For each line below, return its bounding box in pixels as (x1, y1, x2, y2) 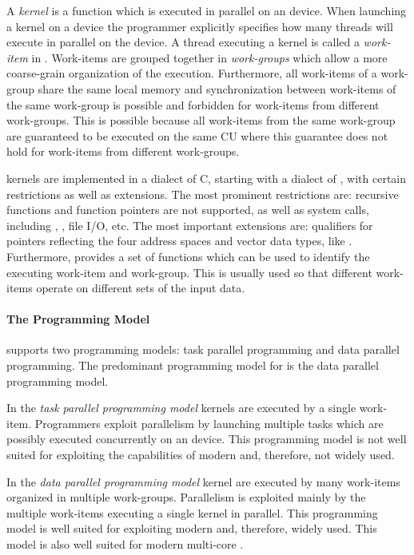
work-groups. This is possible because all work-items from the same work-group (6, 112, 396, 129)
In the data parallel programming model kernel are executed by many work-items (6, 473, 400, 490)
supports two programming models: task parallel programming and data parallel (6, 341, 400, 358)
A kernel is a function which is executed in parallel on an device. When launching (6, 2, 407, 18)
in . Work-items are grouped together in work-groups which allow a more (31, 49, 388, 65)
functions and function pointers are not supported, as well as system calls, (6, 201, 369, 218)
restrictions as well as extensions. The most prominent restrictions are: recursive (6, 185, 399, 202)
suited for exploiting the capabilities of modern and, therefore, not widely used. (6, 446, 395, 463)
